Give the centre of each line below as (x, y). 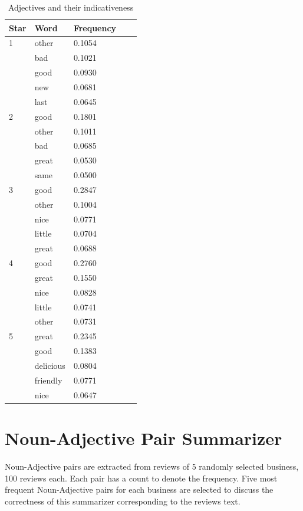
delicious (50, 365)
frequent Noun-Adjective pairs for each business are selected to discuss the (139, 489)
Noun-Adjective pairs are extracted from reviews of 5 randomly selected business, (152, 466)
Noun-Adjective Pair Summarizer (144, 438)
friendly (48, 380)
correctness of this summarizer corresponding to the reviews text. (123, 501)
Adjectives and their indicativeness (71, 7)
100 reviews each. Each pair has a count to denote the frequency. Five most (141, 478)
